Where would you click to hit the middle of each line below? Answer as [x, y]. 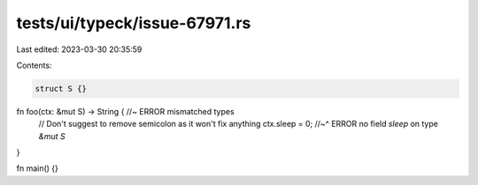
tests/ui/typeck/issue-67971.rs [134, 23]
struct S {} [61, 89]
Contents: [34, 65]
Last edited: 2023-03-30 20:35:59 [79, 49]
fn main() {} [38, 168]
